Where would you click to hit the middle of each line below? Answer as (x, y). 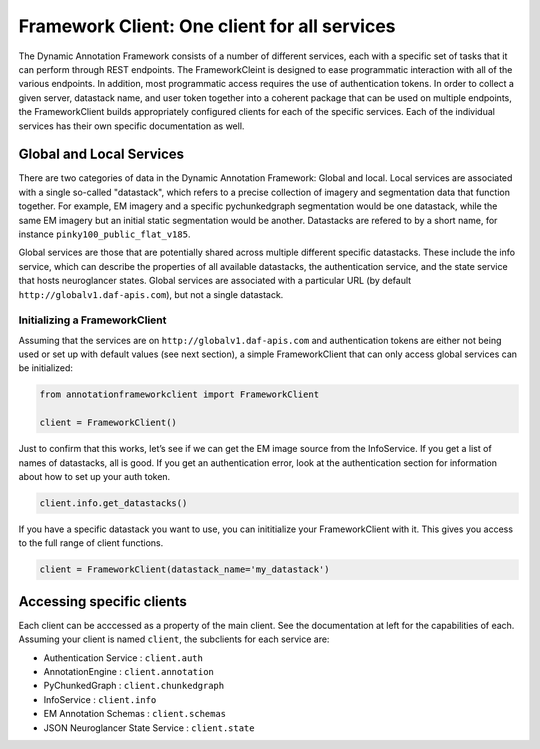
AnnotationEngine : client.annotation (129, 671)
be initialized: (46, 368)
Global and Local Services (101, 154)
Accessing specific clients (102, 601)
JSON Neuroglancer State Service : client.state (149, 727)
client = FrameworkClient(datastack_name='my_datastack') (184, 569)
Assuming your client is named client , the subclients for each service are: (174, 639)
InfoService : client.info (100, 699)
